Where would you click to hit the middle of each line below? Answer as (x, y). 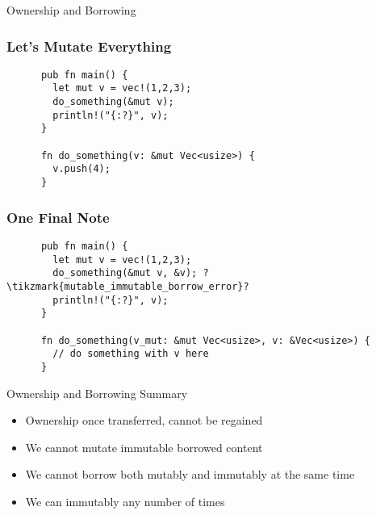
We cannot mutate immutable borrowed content (144, 447)
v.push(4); (81, 169)
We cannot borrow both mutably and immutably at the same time (190, 474)
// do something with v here (131, 354)
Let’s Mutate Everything (89, 46)
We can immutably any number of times (125, 501)
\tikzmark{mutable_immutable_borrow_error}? (128, 286)
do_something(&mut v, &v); (125, 273)
